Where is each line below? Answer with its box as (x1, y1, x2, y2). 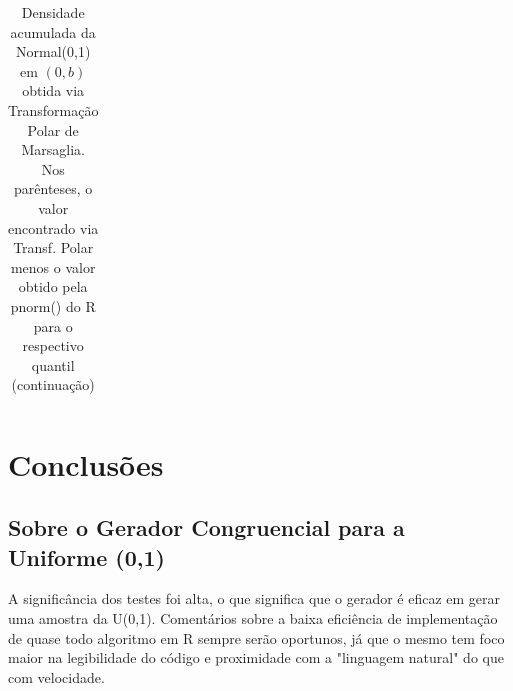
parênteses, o (14, 178, 93, 199)
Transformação (8, 99, 99, 120)
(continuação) (11, 374, 95, 395)
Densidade (21, 2, 85, 22)
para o (33, 315, 73, 336)
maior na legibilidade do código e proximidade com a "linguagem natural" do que (8, 647, 504, 668)
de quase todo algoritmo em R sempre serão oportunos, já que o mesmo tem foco (8, 627, 505, 648)
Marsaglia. (21, 139, 85, 160)
